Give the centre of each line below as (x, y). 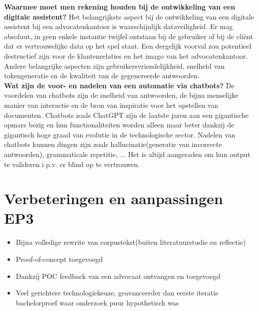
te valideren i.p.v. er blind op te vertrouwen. (72, 164)
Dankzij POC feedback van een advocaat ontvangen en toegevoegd (118, 276)
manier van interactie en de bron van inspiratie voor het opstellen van (111, 105)
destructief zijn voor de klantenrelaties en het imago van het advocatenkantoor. (126, 55)
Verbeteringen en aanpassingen (114, 198)
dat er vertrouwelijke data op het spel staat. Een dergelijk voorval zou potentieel (128, 46)
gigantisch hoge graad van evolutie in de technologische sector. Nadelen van (120, 134)
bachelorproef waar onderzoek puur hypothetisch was (97, 302)
